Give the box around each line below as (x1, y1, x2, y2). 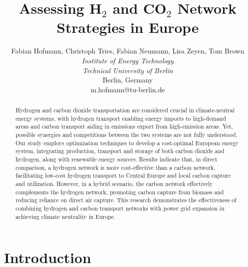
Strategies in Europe (56, 17, 199, 37)
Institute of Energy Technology (82, 55, 174, 65)
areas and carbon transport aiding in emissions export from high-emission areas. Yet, (15, 122, 233, 131)
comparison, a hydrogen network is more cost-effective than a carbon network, (15, 163, 216, 171)
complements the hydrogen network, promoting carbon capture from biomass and (15, 187, 224, 196)
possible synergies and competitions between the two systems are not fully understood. (15, 131, 238, 139)
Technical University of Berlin (82, 65, 173, 75)
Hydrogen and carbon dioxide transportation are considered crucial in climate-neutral (15, 106, 235, 114)
